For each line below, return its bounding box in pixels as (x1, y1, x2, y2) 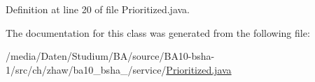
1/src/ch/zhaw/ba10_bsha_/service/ (6, 62, 167, 76)
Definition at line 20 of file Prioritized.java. (6, 2, 190, 16)
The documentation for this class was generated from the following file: (6, 25, 310, 40)
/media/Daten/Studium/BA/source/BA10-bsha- (6, 49, 215, 63)
